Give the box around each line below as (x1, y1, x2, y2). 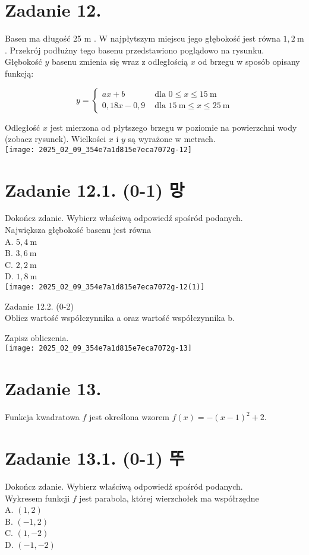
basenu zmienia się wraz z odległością (52, 55, 188, 68)
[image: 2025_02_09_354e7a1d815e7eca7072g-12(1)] (5, 283, 205, 292)
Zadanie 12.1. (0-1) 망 (5, 177, 185, 201)
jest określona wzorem (89, 411, 169, 423)
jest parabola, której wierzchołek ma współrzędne (79, 491, 259, 504)
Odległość (5, 121, 40, 133)
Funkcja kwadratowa (5, 411, 80, 423)
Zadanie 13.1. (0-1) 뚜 (5, 446, 185, 470)
